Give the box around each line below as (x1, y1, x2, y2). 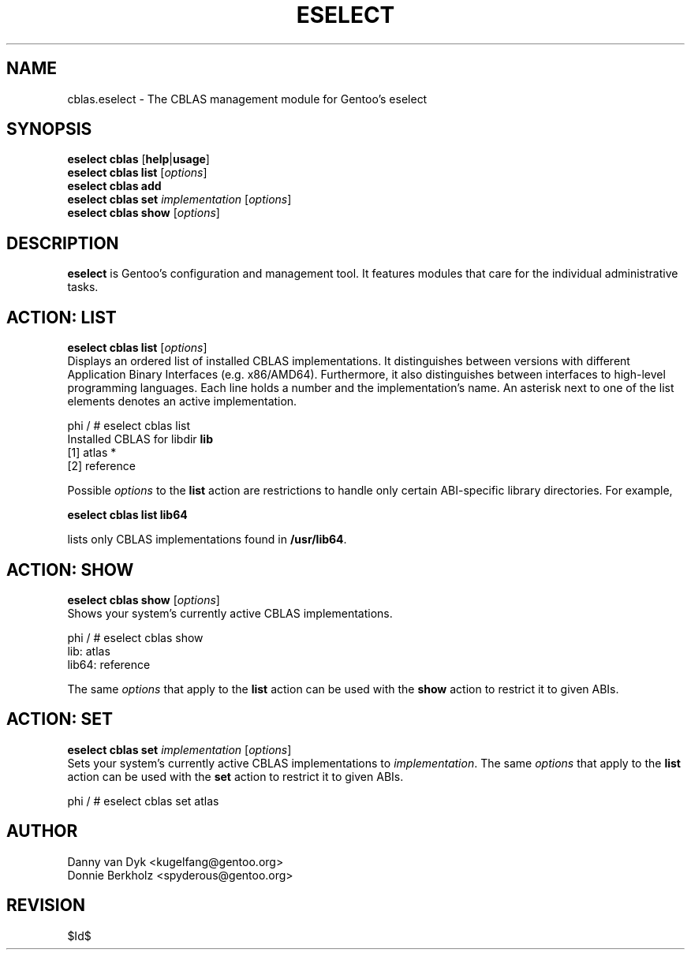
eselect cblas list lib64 (67, 508, 188, 522)
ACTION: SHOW (6, 559, 134, 580)
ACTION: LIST (6, 307, 117, 327)
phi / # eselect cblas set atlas (67, 794, 219, 808)
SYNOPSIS (6, 119, 92, 140)
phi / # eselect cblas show (67, 630, 204, 644)
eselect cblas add (67, 179, 162, 193)
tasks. (67, 280, 99, 294)
